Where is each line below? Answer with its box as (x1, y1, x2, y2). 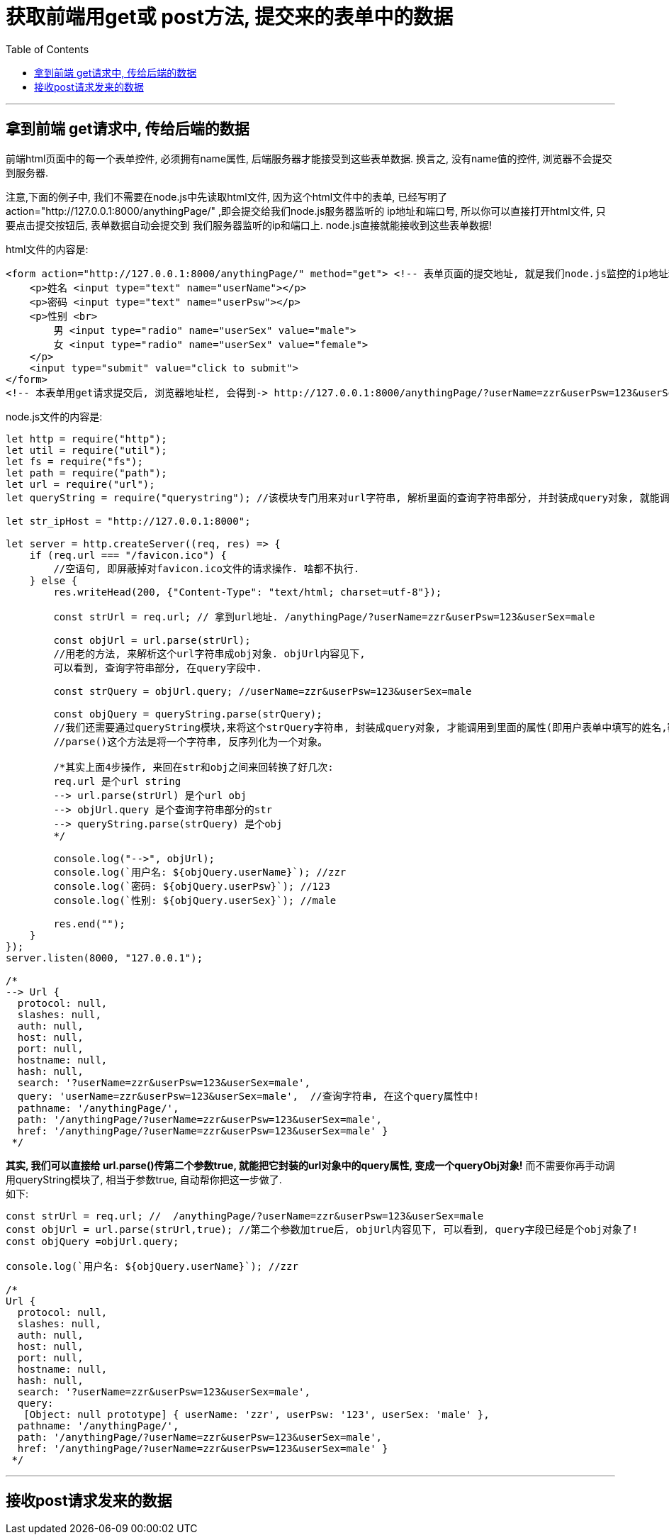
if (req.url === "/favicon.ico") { (29, 549, 227, 561)
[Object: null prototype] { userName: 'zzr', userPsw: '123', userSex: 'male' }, (23, 1408, 490, 1420)
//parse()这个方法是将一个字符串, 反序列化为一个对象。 (53, 735, 328, 747)
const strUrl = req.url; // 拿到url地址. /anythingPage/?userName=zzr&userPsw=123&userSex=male (53, 610, 595, 623)
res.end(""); (53, 917, 125, 930)
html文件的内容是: (6, 242, 89, 255)
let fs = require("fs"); (6, 455, 143, 467)
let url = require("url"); (6, 478, 155, 490)
